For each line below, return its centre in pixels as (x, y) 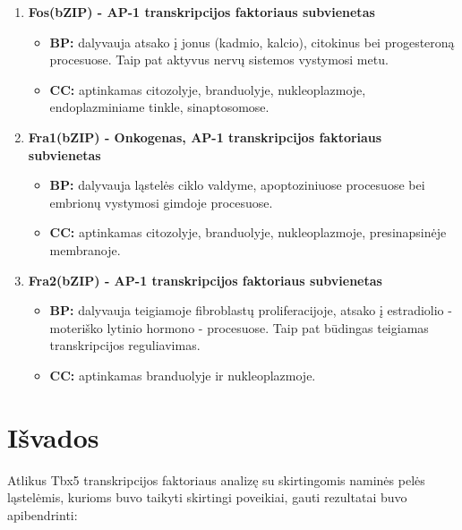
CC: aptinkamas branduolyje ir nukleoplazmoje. (183, 375)
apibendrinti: (43, 514)
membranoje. (85, 249)
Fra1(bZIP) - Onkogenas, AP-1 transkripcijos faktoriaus (205, 137)
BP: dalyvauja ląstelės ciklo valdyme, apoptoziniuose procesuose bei (237, 185)
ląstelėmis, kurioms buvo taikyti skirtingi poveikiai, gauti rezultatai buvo (207, 497)
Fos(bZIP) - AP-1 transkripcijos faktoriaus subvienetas (201, 12)
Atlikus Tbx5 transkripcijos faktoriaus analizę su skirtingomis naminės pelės (216, 479)
